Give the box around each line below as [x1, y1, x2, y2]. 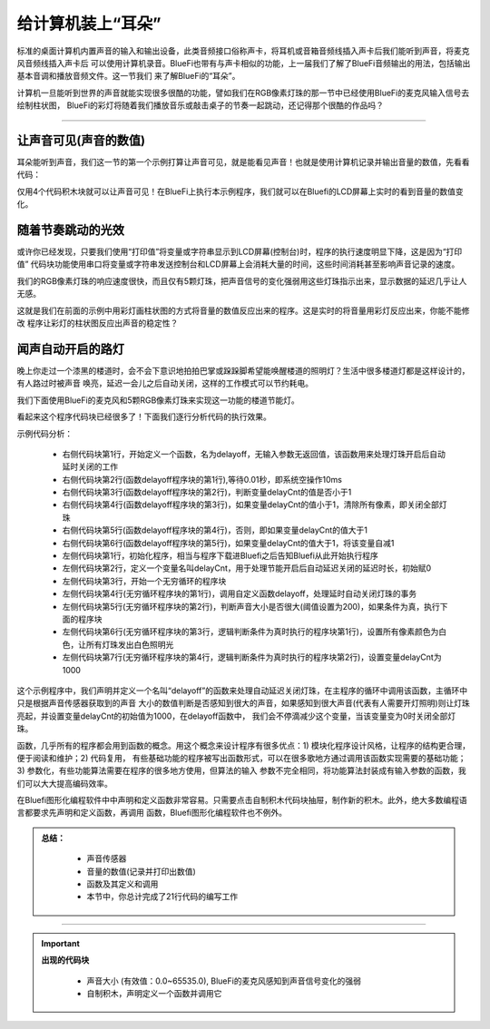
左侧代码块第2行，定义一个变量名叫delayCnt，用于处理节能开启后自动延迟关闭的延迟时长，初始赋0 [62, 563, 432, 573]
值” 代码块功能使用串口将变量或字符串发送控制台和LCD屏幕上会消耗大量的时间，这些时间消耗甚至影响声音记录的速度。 [16, 259, 460, 269]
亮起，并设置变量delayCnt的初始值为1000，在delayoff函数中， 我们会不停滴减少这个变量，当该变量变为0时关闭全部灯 [16, 710, 456, 721]
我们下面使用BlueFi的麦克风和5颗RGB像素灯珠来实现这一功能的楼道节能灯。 [16, 395, 299, 406]
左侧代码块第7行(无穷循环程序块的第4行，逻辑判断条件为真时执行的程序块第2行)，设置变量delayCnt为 [62, 652, 442, 662]
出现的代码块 [41, 955, 90, 965]
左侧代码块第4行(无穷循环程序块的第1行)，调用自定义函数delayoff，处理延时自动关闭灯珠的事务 [62, 588, 417, 599]
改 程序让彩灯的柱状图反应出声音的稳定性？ [16, 318, 179, 328]
